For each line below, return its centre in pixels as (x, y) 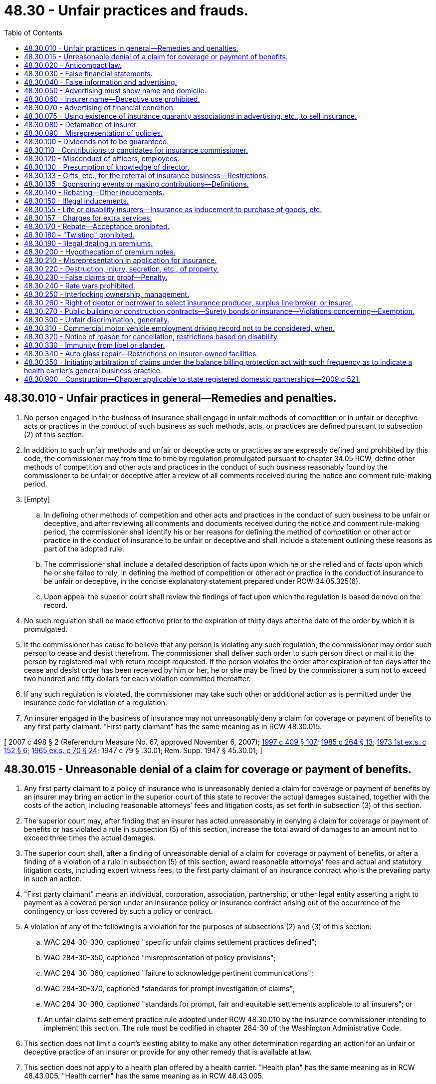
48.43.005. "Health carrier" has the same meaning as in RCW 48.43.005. (144, 1076)
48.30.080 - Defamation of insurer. (81, 124)
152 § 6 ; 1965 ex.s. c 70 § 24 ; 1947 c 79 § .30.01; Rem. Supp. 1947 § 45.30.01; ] (133, 750)
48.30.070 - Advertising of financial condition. (100, 107)
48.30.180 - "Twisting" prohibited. (79, 235)
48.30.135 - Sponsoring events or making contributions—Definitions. (136, 184)
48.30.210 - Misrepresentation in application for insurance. (120, 260)
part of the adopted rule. (84, 548)
